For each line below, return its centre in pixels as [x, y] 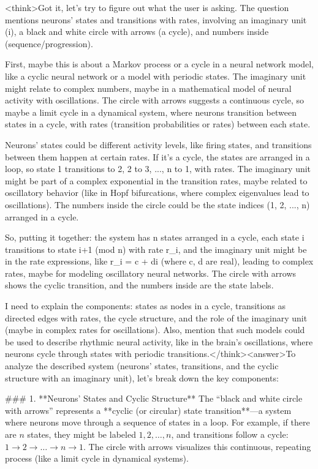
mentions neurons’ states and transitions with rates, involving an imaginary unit [156, 19]
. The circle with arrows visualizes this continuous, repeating [197, 446]
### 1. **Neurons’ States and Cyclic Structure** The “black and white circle [154, 398]
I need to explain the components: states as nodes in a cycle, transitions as [145, 306]
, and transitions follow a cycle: [230, 434]
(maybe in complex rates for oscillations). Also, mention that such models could [155, 330]
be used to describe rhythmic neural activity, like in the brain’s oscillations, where [159, 341]
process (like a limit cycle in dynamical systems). [97, 458]
